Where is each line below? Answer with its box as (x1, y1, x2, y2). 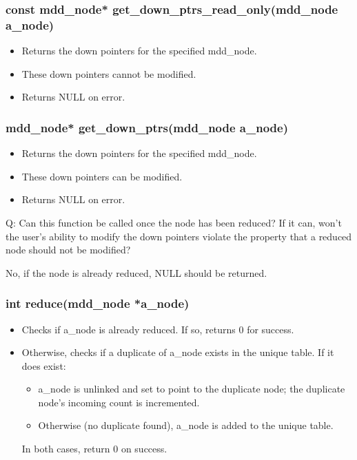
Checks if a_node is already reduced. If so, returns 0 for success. (21, 322, 294, 336)
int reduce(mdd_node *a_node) (6, 295, 190, 312)
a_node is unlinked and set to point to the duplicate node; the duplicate (38, 381, 345, 396)
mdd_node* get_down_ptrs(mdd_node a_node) (6, 118, 288, 136)
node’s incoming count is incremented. (38, 395, 200, 409)
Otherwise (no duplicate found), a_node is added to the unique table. (38, 418, 334, 432)
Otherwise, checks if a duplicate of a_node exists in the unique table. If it (21, 345, 334, 359)
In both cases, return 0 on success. (21, 441, 167, 456)
